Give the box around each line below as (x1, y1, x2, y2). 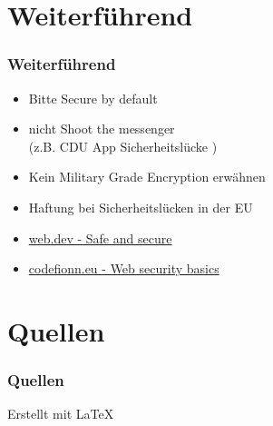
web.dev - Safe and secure (28, 228, 172, 247)
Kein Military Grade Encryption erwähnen (28, 167, 266, 186)
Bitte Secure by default (28, 88, 158, 107)
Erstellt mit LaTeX (7, 404, 114, 423)
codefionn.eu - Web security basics (28, 259, 219, 278)
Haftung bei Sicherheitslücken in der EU (28, 197, 253, 216)
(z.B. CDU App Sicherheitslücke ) (28, 136, 218, 155)
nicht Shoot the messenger (28, 119, 175, 138)
